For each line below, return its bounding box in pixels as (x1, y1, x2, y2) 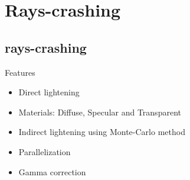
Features (5, 66, 35, 78)
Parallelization (18, 145, 71, 157)
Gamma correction (18, 165, 86, 178)
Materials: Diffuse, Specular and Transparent (18, 105, 181, 118)
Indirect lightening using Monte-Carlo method (18, 126, 185, 138)
